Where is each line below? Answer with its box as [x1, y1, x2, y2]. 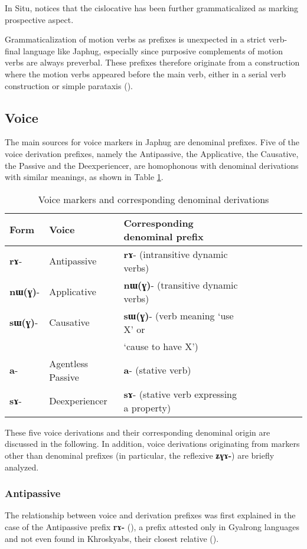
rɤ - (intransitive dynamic [123, 247, 228, 261]
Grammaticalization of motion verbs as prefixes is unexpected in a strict [5, 33, 266, 45]
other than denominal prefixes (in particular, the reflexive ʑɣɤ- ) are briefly [5, 449, 275, 461]
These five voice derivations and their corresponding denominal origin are [5, 426, 270, 438]
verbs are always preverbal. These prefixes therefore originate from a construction [5, 56, 300, 68]
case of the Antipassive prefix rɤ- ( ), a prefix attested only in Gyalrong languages [5, 520, 299, 532]
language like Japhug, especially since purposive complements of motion [23, 44, 283, 57]
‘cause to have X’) [123, 339, 198, 353]
